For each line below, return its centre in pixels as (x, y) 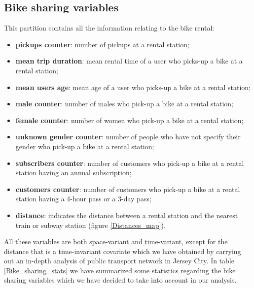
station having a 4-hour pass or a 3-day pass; (83, 199)
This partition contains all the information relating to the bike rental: (109, 28)
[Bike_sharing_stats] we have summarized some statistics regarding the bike (120, 270)
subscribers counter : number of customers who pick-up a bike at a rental (130, 163)
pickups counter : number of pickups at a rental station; (102, 44)
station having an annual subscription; (73, 173)
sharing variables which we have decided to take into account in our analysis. (120, 280)
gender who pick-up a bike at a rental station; (85, 146)
